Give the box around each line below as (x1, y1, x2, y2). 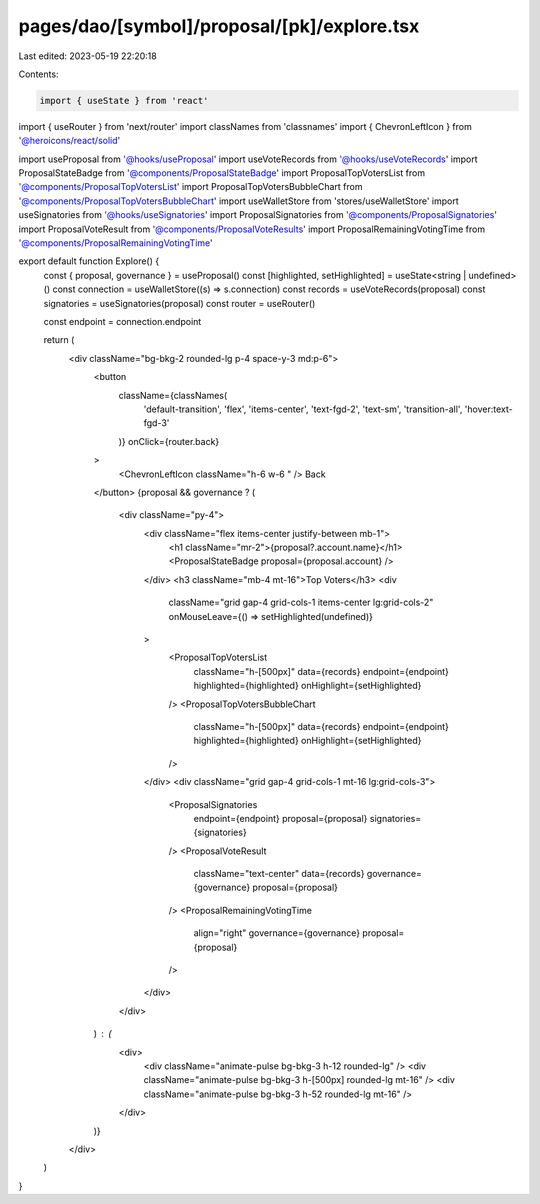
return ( (43, 334, 75, 346)
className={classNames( (118, 389, 228, 401)
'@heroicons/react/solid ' (18, 135, 121, 147)
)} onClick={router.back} (118, 435, 220, 447)
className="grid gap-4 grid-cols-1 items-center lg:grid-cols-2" (168, 596, 434, 609)
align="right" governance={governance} (193, 927, 360, 939)
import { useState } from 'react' (39, 95, 209, 106)
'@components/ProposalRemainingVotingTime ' (18, 237, 214, 249)
